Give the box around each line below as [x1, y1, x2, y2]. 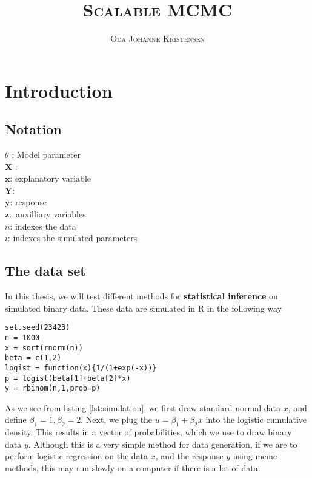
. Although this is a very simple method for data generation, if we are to [28, 437, 297, 450]
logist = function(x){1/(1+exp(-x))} [5, 363, 157, 372]
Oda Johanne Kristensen [110, 32, 205, 45]
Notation [5, 120, 62, 138]
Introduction [5, 78, 113, 103]
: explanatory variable [10, 172, 91, 185]
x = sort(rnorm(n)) [5, 343, 83, 352]
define [5, 413, 27, 426]
